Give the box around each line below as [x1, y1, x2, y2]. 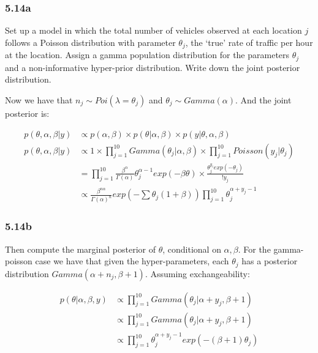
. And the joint [235, 93, 292, 106]
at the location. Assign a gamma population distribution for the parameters [5, 48, 290, 61]
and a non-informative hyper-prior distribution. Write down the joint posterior [5, 61, 300, 73]
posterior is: [5, 106, 50, 119]
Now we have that [5, 93, 73, 106]
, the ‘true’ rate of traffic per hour [185, 35, 313, 48]
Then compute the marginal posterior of [5, 242, 156, 255]
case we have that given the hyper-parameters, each [35, 255, 229, 267]
